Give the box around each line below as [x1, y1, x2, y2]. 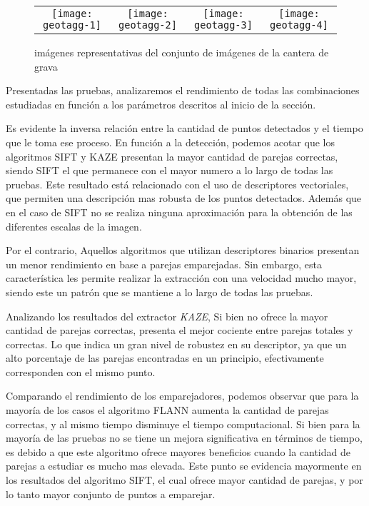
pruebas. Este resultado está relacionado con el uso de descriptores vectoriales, [6, 176, 349, 191]
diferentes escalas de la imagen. [6, 218, 142, 233]
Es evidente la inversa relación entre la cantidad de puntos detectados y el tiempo [6, 121, 363, 136]
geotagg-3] [194, 19, 253, 31]
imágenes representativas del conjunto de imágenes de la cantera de [34, 45, 329, 59]
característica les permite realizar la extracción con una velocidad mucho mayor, [6, 270, 357, 285]
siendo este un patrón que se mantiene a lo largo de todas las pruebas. [6, 284, 313, 299]
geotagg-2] [118, 19, 177, 31]
